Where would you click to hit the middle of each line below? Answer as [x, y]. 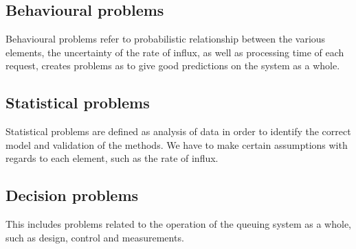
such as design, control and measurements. [95, 237]
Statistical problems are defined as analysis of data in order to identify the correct [178, 131]
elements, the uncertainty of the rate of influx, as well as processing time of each [175, 52]
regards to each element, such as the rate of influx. [112, 158]
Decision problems [72, 195]
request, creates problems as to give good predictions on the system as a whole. [173, 66]
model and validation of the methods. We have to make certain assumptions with [177, 144]
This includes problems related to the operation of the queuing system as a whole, [179, 224]
